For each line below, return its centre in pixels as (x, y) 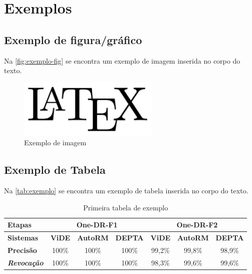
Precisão (22, 250)
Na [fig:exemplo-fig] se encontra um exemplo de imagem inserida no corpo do (122, 60)
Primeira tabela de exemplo (126, 207)
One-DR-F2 (197, 225)
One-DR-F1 (97, 225)
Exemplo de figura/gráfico (73, 39)
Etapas (20, 225)
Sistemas (23, 238)
